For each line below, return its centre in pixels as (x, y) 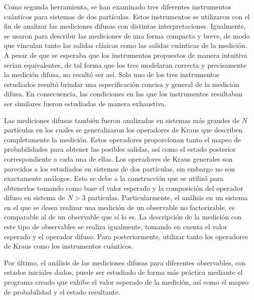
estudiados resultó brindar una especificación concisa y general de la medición (122, 84)
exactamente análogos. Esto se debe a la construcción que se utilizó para (114, 178)
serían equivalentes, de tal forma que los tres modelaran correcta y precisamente (125, 64)
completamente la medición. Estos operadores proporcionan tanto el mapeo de (123, 139)
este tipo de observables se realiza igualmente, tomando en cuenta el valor (116, 227)
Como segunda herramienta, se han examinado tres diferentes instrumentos (118, 6)
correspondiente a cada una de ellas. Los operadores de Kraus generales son (118, 158)
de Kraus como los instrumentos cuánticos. (69, 246)
